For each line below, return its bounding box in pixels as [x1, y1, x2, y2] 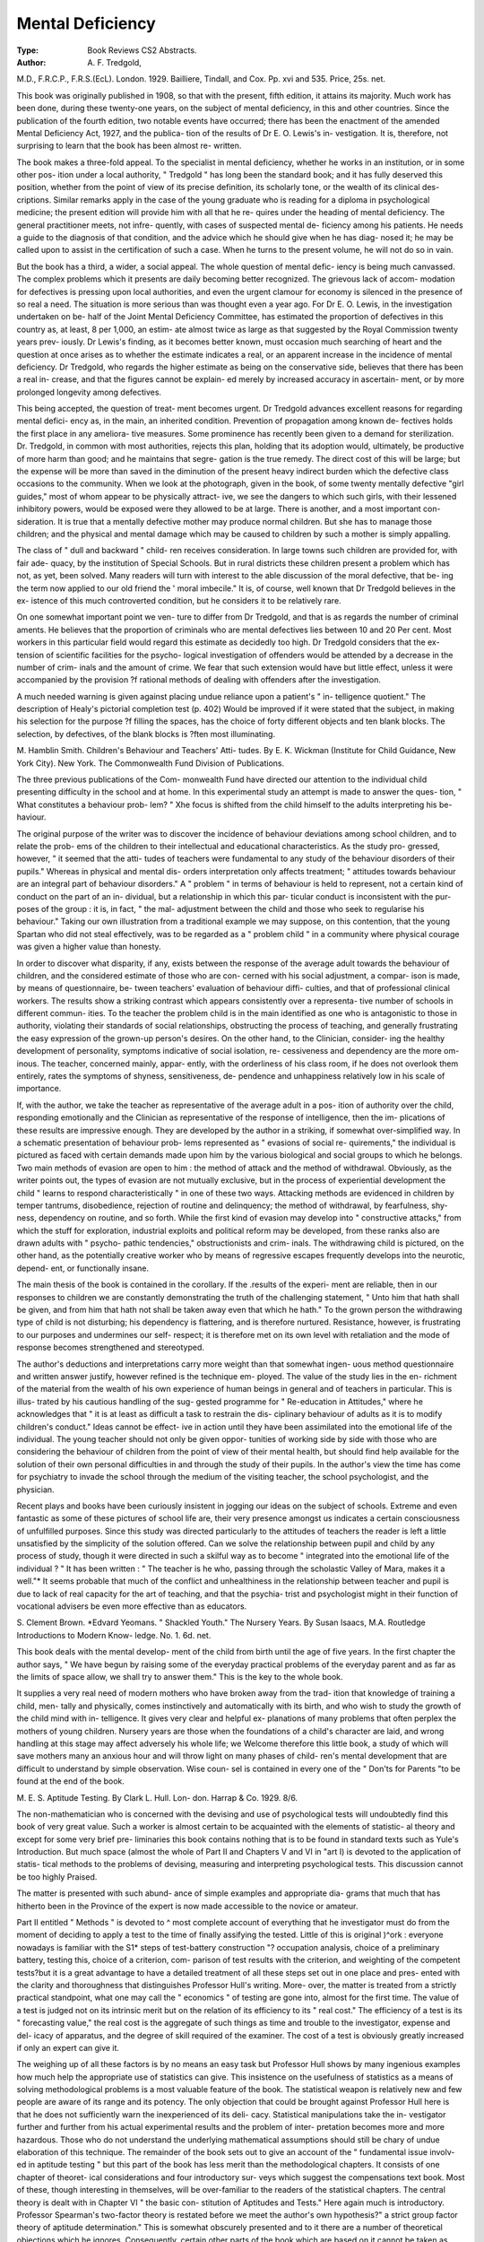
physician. [16, 1484, 55, 1495]
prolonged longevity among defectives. [16, 387, 161, 397]
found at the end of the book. [16, 1776, 125, 1786]
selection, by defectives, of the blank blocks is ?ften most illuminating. [16, 728, 276, 739]
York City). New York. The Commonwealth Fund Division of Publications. [16, 758, 285, 769]
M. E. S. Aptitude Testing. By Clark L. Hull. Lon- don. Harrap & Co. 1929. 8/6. [16, 1792, 298, 1803]
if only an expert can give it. [16, 2042, 120, 2053]
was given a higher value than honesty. [16, 942, 161, 952]
